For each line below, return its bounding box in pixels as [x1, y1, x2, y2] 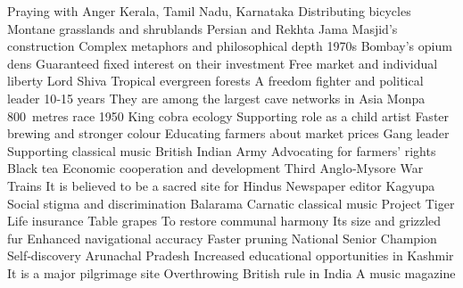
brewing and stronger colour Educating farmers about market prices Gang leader [7, 124, 450, 143]
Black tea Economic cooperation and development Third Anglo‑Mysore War [7, 159, 424, 177]
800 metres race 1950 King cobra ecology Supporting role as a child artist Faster [7, 106, 450, 125]
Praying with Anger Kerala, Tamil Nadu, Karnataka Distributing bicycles [7, 2, 411, 20]
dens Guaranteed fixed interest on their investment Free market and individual [7, 53, 438, 72]
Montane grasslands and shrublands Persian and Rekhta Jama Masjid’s [7, 19, 398, 37]
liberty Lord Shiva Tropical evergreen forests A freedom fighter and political [7, 71, 424, 90]
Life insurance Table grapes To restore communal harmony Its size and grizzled [7, 211, 442, 230]
